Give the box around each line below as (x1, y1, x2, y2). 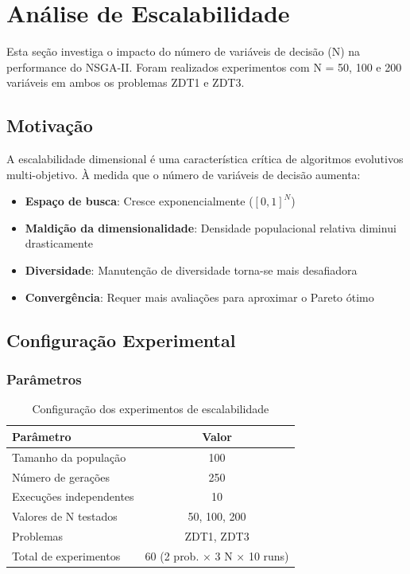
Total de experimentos (12, 547, 121, 564)
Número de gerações (12, 468, 110, 485)
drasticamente (25, 235, 94, 252)
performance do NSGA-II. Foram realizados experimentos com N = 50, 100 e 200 (6, 58, 402, 75)
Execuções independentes (12, 488, 134, 505)
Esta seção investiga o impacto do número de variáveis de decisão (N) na (6, 43, 361, 60)
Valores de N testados (12, 508, 118, 525)
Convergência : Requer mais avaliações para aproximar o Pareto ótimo (25, 288, 374, 305)
